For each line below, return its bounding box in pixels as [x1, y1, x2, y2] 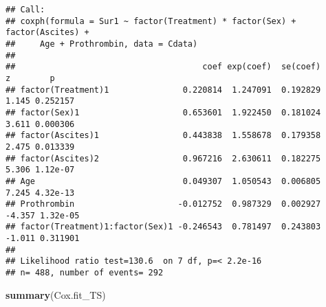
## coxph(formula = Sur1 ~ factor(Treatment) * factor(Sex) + [6, 16, 296, 26]
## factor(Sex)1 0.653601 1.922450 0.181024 [6, 107, 321, 117]
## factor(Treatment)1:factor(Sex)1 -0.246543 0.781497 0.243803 [6, 222, 321, 232]
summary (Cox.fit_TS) [6, 287, 106, 302]
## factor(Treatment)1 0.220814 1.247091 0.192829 [6, 84, 321, 95]
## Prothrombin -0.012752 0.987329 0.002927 [6, 199, 321, 209]
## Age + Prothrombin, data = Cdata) [6, 38, 198, 49]
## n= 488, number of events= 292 [6, 268, 164, 278]
